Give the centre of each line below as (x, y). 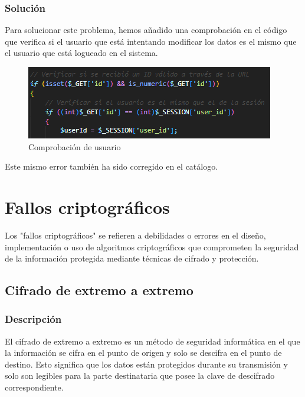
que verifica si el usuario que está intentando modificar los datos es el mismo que (151, 41)
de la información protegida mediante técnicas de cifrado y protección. (132, 258)
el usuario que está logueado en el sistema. (81, 53)
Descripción (33, 319)
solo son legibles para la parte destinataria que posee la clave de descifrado (140, 376)
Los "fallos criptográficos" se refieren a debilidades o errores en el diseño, (135, 235)
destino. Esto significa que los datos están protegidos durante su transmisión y (146, 364)
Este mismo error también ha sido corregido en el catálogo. (111, 166)
